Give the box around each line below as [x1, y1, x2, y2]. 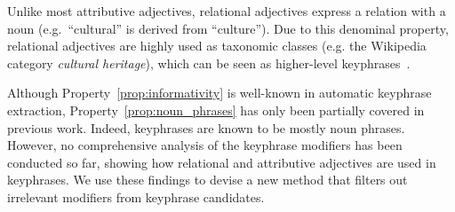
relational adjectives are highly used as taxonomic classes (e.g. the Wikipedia [7, 36, 427, 55]
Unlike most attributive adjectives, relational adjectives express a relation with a [7, 2, 446, 20]
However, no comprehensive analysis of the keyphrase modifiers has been [7, 136, 403, 154]
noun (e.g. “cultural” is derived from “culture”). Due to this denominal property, [7, 19, 449, 37]
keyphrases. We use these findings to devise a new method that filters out [7, 170, 408, 189]
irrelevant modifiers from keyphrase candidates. [7, 187, 265, 206]
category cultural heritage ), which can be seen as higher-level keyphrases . [7, 53, 411, 72]
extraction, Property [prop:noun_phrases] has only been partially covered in [7, 100, 425, 119]
